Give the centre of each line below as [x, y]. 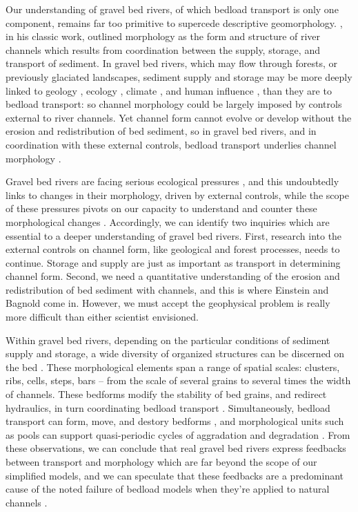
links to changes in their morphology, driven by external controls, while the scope [177, 195]
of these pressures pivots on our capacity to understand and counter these [161, 208]
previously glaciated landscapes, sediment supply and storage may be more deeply [179, 76]
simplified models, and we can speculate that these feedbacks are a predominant [175, 475]
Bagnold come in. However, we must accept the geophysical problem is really [168, 303]
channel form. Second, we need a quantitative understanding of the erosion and [173, 276]
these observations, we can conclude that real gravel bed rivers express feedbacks [176, 448]
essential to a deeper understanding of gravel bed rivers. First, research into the [174, 235]
